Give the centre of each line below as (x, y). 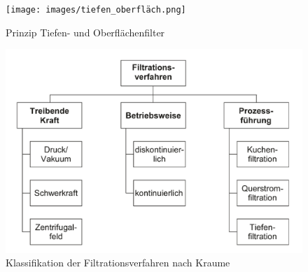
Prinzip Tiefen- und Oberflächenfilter (85, 32)
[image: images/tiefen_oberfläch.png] (96, 10)
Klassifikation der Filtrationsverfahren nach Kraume (118, 263)
